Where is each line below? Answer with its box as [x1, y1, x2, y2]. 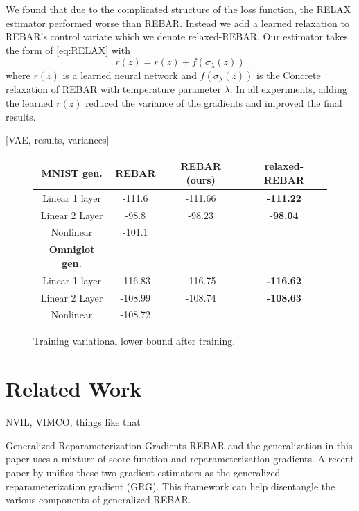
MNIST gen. [41, 166, 103, 180]
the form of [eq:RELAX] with [6, 42, 130, 57]
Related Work [6, 374, 142, 403]
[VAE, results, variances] [6, 132, 110, 147]
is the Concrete [256, 68, 321, 83]
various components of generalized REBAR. [6, 492, 191, 507]
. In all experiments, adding [229, 82, 347, 96]
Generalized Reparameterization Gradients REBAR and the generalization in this [6, 438, 353, 452]
